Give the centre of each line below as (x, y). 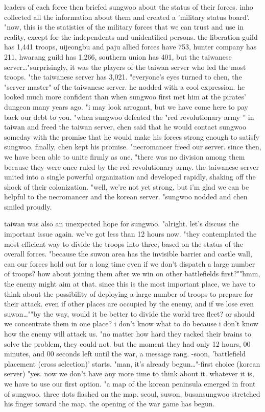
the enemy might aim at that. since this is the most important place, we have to (130, 284)
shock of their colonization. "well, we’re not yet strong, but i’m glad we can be (127, 186)
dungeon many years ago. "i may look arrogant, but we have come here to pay (126, 106)
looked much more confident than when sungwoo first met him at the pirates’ (125, 97)
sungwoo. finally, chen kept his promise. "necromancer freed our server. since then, (133, 147)
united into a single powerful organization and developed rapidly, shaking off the (130, 177)
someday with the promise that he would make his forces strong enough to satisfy (132, 136)
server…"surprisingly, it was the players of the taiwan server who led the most (125, 67)
